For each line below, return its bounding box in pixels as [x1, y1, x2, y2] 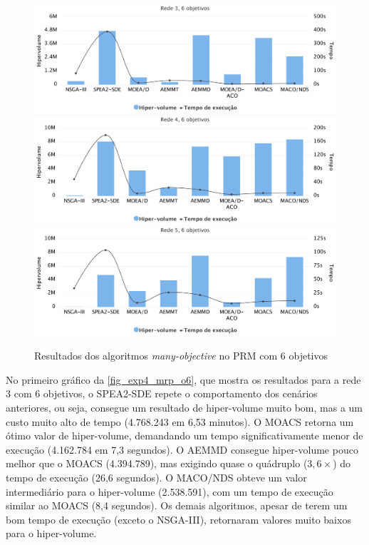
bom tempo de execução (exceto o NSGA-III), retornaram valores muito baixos [6, 511, 351, 526]
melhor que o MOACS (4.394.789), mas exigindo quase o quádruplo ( [6, 456, 308, 471]
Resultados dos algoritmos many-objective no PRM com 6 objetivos [34, 348, 328, 363]
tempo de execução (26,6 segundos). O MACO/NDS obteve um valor [6, 469, 307, 484]
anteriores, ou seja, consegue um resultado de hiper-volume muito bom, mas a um [6, 399, 363, 414]
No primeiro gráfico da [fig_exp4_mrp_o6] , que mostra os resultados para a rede [6, 372, 361, 387]
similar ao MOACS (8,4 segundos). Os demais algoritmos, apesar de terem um [6, 498, 348, 513]
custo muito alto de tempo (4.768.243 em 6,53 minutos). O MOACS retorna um [6, 414, 354, 429]
